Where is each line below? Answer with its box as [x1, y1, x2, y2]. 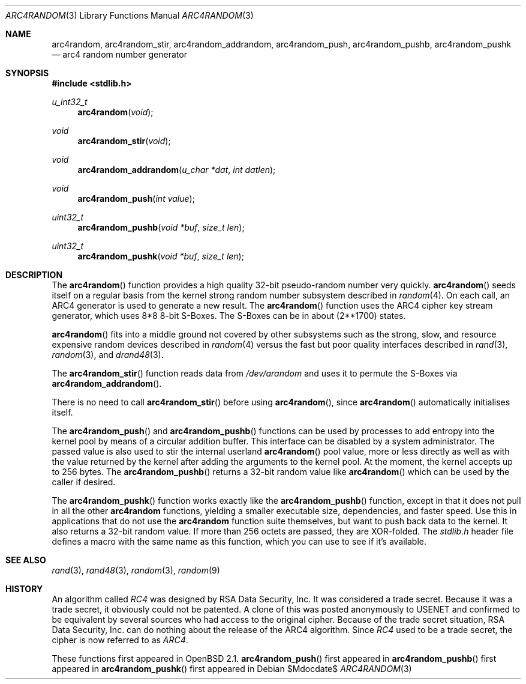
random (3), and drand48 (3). [52, 350, 164, 360]
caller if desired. [52, 477, 116, 487]
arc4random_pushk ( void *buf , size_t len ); [77, 251, 244, 261]
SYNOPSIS [5, 68, 49, 78]
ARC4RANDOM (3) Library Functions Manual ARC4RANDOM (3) [5, 10, 254, 20]
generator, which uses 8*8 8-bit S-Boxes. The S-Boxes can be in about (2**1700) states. [52, 310, 406, 321]
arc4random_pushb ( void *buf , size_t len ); [77, 222, 245, 232]
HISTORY [5, 584, 43, 594]
